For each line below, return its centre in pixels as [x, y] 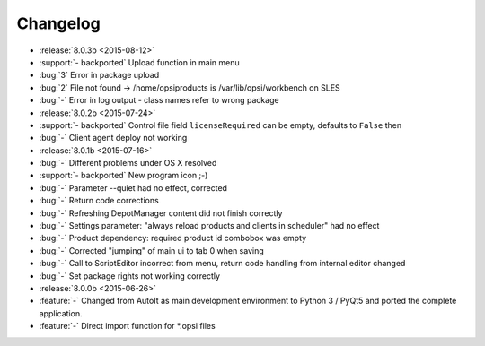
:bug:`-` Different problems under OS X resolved [128, 163]
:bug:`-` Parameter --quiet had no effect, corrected [133, 187]
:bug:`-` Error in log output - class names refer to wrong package [159, 100]
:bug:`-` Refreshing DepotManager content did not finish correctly [161, 213]
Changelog [58, 23]
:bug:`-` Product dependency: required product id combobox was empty [173, 238]
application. [61, 313]
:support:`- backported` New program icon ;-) [123, 176]
